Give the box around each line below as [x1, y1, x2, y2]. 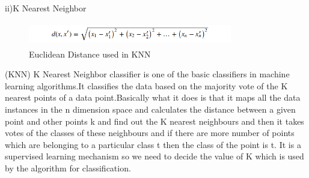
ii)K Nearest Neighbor [5, 2, 87, 14]
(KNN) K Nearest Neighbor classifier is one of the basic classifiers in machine [5, 68, 290, 80]
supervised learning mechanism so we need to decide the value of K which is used [5, 150, 304, 162]
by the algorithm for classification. [5, 161, 131, 174]
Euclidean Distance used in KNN [29, 47, 151, 60]
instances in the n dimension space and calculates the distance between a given [5, 102, 296, 115]
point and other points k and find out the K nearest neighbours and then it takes [5, 114, 304, 127]
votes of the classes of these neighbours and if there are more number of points [5, 126, 295, 139]
